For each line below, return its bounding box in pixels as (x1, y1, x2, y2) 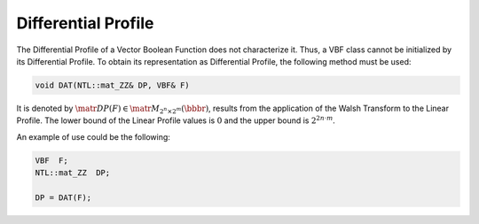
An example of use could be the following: (16, 131, 170, 142)
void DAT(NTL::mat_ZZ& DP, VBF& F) (35, 80, 190, 90)
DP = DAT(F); (35, 192, 92, 203)
